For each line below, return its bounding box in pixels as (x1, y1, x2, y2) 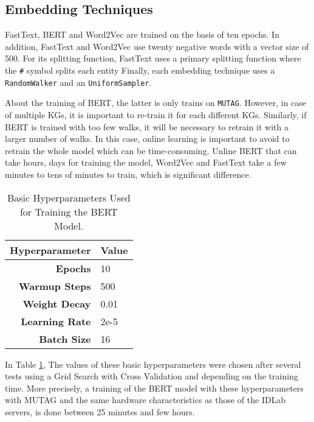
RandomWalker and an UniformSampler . (5, 76, 152, 88)
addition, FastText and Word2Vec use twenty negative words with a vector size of (5, 40, 309, 52)
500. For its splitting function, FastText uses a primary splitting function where (5, 52, 301, 65)
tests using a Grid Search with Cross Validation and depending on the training (5, 370, 298, 382)
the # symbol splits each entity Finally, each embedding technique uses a (5, 63, 275, 76)
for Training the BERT (19, 204, 118, 219)
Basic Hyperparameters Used (7, 190, 131, 205)
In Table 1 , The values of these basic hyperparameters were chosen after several (5, 357, 301, 370)
